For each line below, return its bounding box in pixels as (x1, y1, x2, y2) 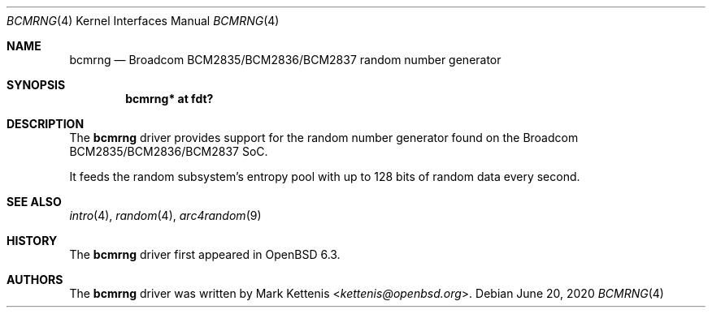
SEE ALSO (7, 195, 62, 209)
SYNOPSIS (7, 78, 66, 92)
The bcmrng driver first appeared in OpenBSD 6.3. (69, 247, 341, 261)
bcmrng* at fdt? (125, 92, 214, 105)
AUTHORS (7, 273, 63, 286)
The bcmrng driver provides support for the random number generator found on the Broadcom (69, 131, 579, 144)
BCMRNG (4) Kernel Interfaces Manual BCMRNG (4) (7, 14, 280, 28)
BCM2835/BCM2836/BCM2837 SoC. (69, 144, 268, 158)
